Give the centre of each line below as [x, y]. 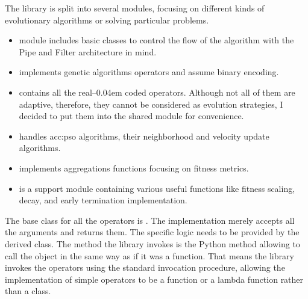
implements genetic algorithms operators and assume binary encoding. [149, 72]
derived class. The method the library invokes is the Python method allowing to [152, 243]
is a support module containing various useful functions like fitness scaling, [157, 188]
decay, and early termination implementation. [103, 200]
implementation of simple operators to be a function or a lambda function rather [154, 279]
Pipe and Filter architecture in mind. [88, 51]
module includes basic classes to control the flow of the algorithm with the [156, 40]
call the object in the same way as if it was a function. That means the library [149, 255]
